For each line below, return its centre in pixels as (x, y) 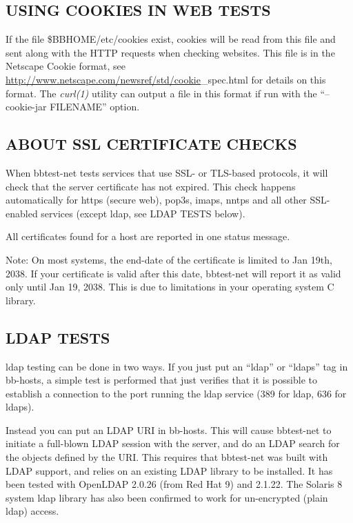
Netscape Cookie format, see (65, 66)
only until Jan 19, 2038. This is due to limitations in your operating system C (170, 287)
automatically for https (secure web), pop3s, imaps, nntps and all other (156, 200)
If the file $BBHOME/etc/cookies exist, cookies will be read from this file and (171, 39)
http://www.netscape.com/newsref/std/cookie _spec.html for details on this (166, 79)
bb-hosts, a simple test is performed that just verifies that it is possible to (161, 380)
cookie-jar (26, 107)
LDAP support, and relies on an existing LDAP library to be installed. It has (169, 470)
